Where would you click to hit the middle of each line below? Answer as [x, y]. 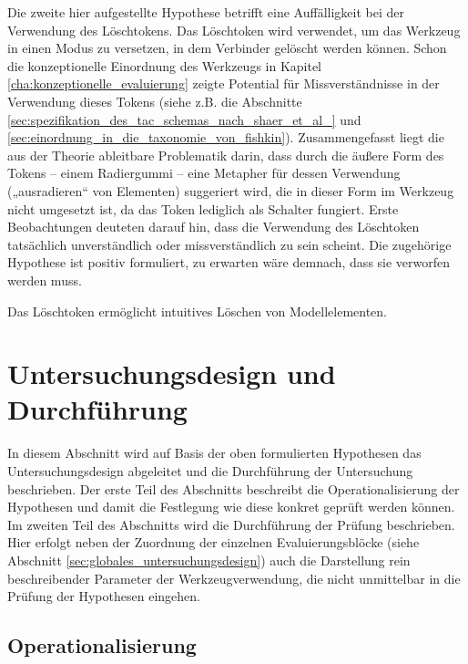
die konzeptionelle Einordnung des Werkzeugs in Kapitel [165, 65]
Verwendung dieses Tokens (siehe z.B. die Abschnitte [155, 101]
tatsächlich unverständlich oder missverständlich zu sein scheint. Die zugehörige [229, 244]
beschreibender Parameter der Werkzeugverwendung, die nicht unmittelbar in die [234, 578]
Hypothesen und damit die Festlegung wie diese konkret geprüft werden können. [231, 507]
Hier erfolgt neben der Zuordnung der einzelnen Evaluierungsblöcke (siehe [214, 542]
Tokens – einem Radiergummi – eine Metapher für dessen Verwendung [204, 173]
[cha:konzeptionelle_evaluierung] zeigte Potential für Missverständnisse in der [224, 83]
